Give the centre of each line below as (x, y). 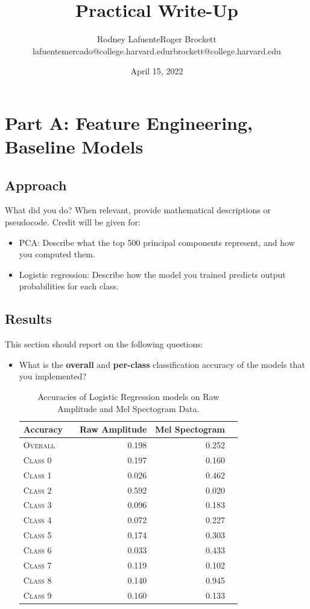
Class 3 (37, 505)
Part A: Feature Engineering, (129, 122)
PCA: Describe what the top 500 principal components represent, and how (157, 242)
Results (28, 319)
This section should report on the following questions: (104, 344)
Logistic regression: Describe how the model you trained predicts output (152, 274)
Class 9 (37, 595)
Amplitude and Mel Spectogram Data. (128, 408)
